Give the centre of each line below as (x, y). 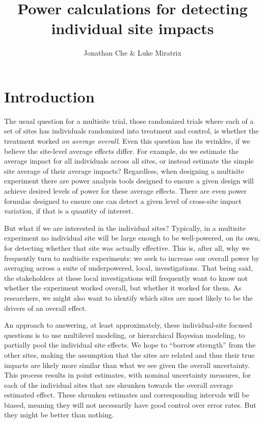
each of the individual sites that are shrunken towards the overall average (118, 385)
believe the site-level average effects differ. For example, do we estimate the (122, 151)
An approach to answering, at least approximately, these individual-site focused (128, 325)
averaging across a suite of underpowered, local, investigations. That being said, (129, 268)
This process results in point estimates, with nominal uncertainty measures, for (128, 375)
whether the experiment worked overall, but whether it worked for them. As (123, 288)
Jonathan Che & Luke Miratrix (133, 53)
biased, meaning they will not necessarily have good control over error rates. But (130, 404)
